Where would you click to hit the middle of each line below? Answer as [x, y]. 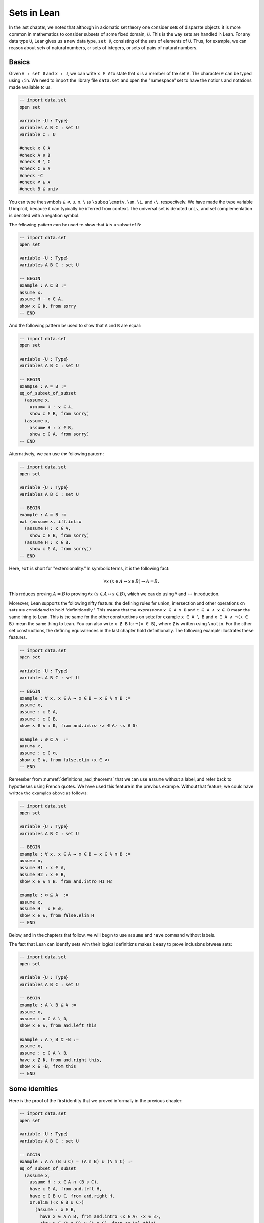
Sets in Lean [34, 13]
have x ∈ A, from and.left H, [66, 1189]
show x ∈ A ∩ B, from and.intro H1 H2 [66, 881]
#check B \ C [35, 162]
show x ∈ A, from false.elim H [57, 916]
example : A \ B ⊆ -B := [49, 1039]
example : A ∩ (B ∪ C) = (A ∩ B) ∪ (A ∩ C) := [76, 1161]
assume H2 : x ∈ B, [43, 874]
